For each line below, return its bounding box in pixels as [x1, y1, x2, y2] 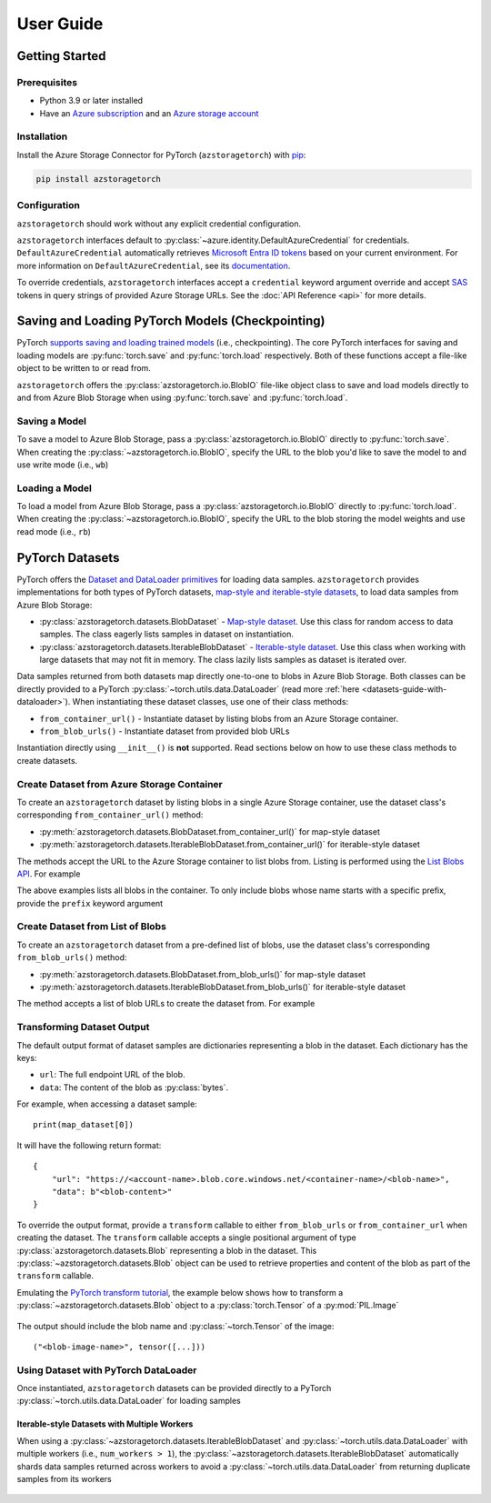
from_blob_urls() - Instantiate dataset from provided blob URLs [39, 726, 290, 736]
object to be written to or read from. [16, 363, 152, 374]
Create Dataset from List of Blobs [16, 920, 167, 933]
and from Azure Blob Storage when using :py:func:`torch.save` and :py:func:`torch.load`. [16, 392, 348, 403]
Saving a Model [16, 415, 86, 427]
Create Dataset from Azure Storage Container [16, 777, 223, 790]
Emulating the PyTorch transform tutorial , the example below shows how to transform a [16, 1287, 344, 1298]
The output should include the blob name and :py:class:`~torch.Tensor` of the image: [16, 1320, 335, 1331]
